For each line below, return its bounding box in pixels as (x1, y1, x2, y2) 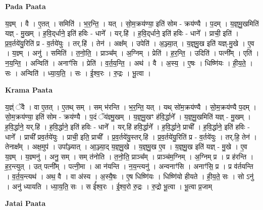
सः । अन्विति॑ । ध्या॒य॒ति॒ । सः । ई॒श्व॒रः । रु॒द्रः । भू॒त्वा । (5, 67, 151, 78)
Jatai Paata (5, 198, 46, 208)
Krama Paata (5, 85, 52, 95)
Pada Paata (5, 1, 46, 11)
